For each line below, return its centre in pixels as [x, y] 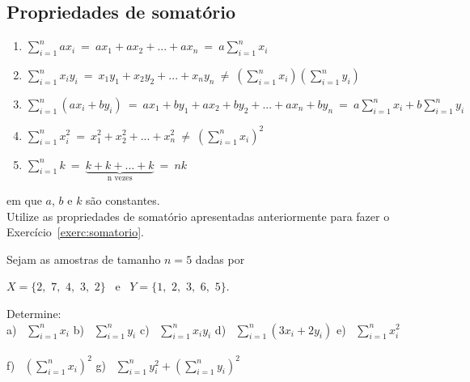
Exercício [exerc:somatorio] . [75, 232]
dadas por [220, 259]
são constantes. [123, 199]
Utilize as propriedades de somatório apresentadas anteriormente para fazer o [198, 216]
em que [24, 199]
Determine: [34, 313]
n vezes [120, 178]
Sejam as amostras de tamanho [84, 259]
